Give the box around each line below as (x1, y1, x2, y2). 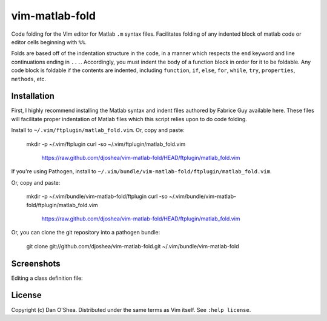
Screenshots (11, 258, 61, 269)
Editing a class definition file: (11, 274, 83, 282)
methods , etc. (11, 75, 47, 82)
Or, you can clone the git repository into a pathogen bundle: (11, 229, 160, 236)
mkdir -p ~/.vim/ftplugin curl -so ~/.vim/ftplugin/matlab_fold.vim (26, 140, 186, 148)
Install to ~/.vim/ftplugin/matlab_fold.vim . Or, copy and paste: (11, 127, 185, 134)
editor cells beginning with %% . (11, 38, 87, 45)
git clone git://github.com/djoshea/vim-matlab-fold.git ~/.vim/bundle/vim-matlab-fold (26, 242, 239, 250)
